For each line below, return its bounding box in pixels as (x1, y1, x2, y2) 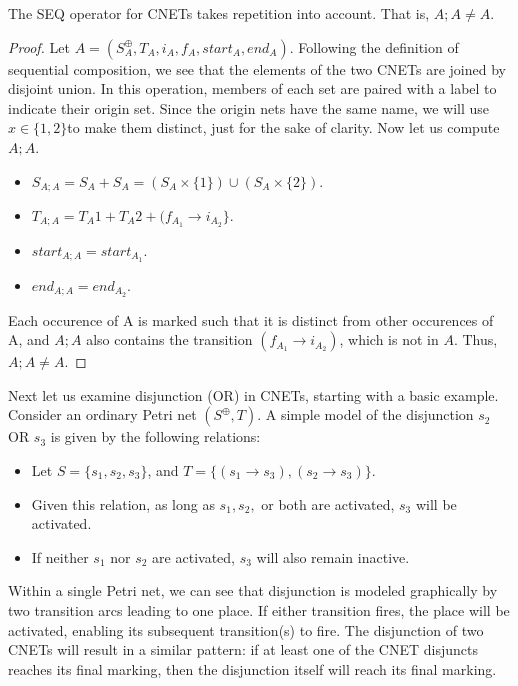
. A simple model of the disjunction (257, 404, 474, 425)
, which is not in (339, 329, 439, 350)
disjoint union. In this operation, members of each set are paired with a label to (8, 78, 497, 99)
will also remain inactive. (256, 546, 410, 567)
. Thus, (453, 329, 498, 350)
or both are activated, (261, 493, 395, 514)
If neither (31, 546, 89, 567)
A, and (8, 329, 50, 350)
